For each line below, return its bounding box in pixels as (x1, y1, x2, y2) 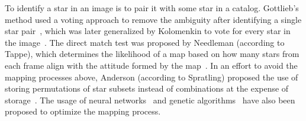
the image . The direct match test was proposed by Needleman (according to (5, 36, 285, 48)
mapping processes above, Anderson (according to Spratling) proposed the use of (5, 70, 298, 83)
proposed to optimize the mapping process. (5, 105, 161, 117)
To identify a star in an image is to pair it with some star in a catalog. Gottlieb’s (5, 2, 299, 14)
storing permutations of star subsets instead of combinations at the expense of (5, 82, 289, 95)
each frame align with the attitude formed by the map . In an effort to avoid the (5, 59, 298, 71)
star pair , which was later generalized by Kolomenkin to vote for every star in (5, 25, 291, 37)
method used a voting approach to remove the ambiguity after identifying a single (5, 13, 302, 25)
